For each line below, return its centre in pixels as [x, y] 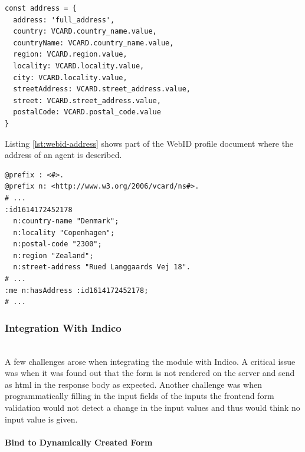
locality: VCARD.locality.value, [79, 66]
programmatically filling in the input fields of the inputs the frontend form [140, 396]
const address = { [41, 8]
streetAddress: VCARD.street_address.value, [102, 89]
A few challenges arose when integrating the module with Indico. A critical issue [150, 361]
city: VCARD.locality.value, [70, 77]
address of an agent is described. [63, 155]
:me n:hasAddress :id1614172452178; [77, 290]
